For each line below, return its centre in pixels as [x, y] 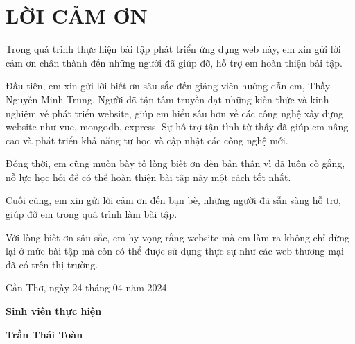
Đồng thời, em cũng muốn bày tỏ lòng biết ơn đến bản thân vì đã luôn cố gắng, [175, 163]
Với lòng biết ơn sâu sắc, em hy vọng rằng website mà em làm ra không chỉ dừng [178, 237]
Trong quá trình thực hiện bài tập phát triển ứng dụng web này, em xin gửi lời [173, 49]
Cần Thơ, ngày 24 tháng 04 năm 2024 [86, 287]
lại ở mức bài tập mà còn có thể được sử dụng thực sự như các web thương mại [175, 251]
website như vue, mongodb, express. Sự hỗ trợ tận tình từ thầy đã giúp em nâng [177, 127]
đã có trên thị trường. [52, 264]
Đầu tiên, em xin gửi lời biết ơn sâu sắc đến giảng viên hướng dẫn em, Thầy [168, 86]
